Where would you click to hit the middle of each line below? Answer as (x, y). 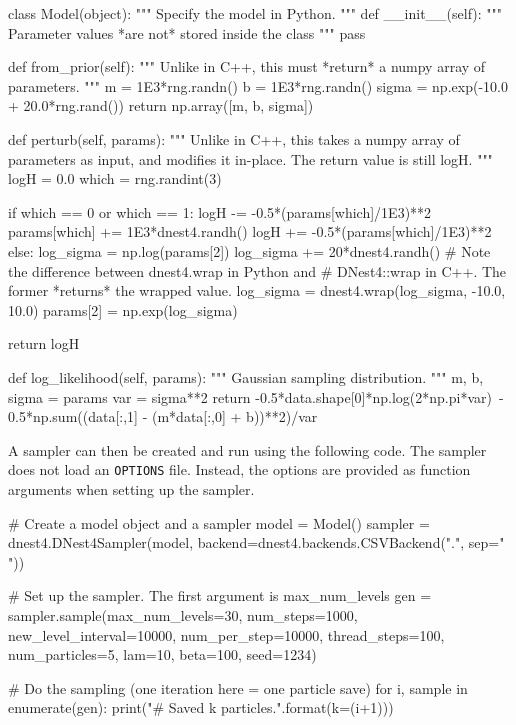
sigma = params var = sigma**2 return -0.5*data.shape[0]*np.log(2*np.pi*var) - (256, 396)
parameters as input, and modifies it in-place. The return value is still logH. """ (250, 158)
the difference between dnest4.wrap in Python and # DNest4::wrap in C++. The (257, 270)
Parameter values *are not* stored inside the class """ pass (187, 32)
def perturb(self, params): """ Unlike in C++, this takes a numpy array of (234, 138)
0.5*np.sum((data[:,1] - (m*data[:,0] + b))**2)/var (163, 416)
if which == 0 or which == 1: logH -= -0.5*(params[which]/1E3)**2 (220, 211)
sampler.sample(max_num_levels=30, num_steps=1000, (183, 614)
